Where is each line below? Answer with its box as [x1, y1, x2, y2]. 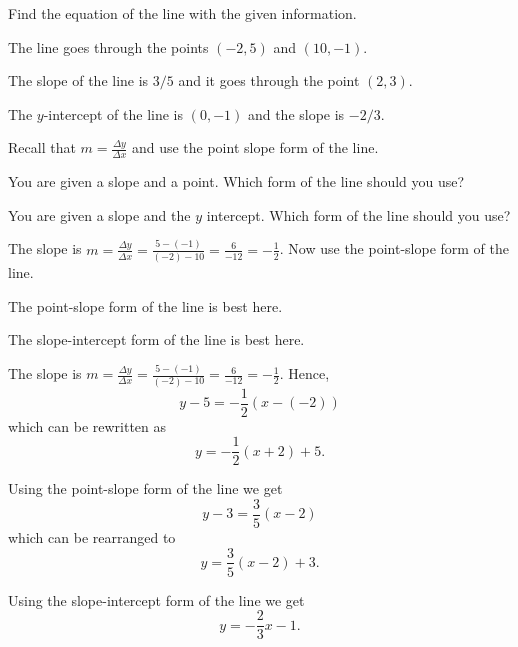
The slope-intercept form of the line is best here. [8, 329, 305, 350]
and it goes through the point [178, 70, 360, 91]
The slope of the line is [8, 70, 149, 91]
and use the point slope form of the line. [131, 137, 379, 158]
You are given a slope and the [8, 204, 191, 225]
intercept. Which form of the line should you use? [206, 204, 511, 225]
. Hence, [279, 363, 330, 384]
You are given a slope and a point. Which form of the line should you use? [8, 171, 465, 192]
